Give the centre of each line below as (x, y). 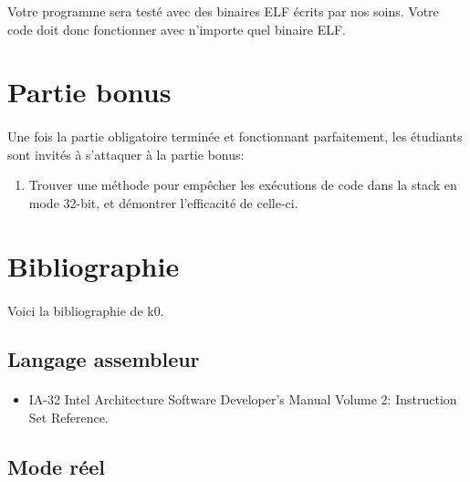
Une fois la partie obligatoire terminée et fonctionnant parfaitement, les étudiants (235, 136)
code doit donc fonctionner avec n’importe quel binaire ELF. (177, 29)
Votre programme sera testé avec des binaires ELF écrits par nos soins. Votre (223, 11)
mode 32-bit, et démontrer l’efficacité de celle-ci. (163, 202)
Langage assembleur (104, 359)
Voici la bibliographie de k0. (86, 310)
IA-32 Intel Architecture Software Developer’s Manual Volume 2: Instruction (243, 399)
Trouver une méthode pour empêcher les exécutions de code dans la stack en (243, 185)
